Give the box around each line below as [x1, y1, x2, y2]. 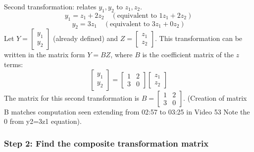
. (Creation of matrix [183, 92, 247, 103]
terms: [4, 59, 23, 69]
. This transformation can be [155, 33, 243, 43]
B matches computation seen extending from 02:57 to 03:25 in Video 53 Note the [4, 106, 250, 116]
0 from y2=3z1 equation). [4, 116, 82, 126]
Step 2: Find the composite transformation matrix [4, 137, 209, 149]
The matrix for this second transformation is [4, 92, 140, 103]
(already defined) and [52, 33, 118, 43]
